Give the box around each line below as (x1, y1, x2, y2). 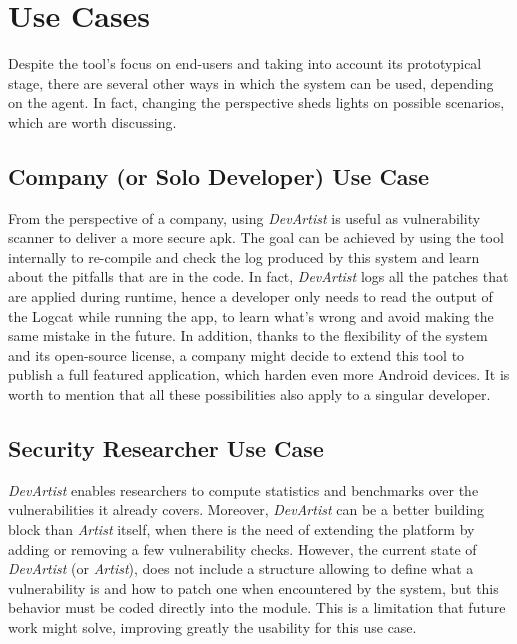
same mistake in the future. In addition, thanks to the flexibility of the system (8, 325, 488, 346)
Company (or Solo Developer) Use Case (8, 160, 430, 191)
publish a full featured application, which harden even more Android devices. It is (8, 364, 510, 385)
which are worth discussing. (8, 111, 177, 132)
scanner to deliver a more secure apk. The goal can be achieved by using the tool (8, 227, 504, 248)
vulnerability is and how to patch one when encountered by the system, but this (8, 577, 499, 598)
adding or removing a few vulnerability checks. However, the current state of (8, 538, 477, 559)
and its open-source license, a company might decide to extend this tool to (8, 344, 465, 365)
